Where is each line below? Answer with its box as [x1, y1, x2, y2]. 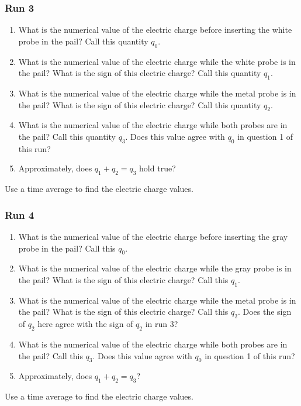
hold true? [139, 162, 176, 174]
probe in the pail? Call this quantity [18, 35, 148, 47]
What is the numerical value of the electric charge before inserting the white [18, 23, 292, 36]
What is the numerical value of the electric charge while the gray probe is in [18, 262, 292, 274]
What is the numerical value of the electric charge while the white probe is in [18, 55, 296, 67]
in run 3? [145, 318, 178, 330]
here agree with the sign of [37, 318, 133, 330]
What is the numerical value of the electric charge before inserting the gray [18, 230, 288, 242]
